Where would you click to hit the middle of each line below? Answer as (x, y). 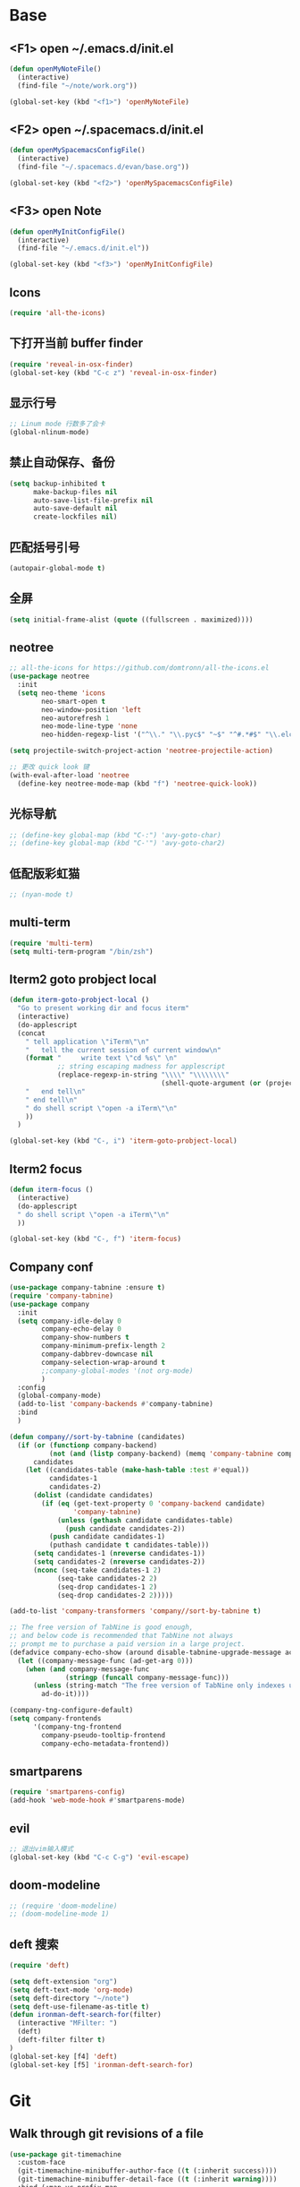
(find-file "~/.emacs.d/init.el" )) (83, 248)
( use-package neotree (50, 677)
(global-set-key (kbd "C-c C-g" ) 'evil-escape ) (100, 1857)
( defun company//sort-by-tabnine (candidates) (97, 1437)
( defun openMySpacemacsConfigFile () (77, 150)
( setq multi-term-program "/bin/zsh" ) (81, 951)
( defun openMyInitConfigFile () (67, 232)
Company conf (51, 1267)
